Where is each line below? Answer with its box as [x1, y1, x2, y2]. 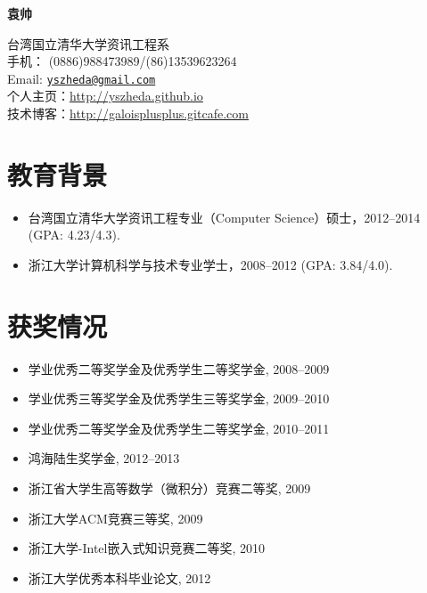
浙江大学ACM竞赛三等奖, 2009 [28, 508, 203, 527]
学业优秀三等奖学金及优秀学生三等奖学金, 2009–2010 [28, 389, 330, 408]
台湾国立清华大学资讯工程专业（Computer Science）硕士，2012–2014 [28, 207, 421, 226]
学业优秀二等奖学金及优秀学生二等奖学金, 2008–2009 [28, 359, 330, 378]
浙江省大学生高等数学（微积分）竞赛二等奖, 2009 [28, 479, 311, 498]
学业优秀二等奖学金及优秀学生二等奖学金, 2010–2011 [28, 418, 330, 437]
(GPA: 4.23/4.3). [28, 225, 120, 244]
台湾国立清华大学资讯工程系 [7, 34, 169, 53]
